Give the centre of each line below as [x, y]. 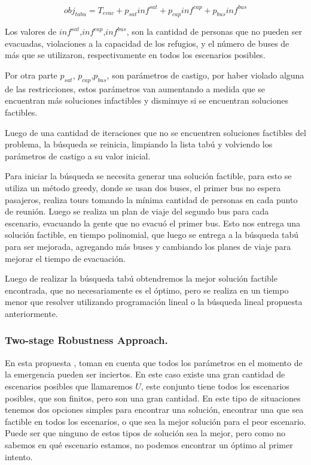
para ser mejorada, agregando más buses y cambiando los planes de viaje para [148, 246]
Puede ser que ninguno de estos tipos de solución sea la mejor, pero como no [145, 433]
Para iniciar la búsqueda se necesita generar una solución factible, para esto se [148, 176]
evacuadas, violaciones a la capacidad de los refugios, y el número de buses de [147, 43]
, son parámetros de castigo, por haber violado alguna [205, 75]
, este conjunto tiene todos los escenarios [215, 386]
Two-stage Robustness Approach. [86, 340]
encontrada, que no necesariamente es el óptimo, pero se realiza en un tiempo [147, 290]
